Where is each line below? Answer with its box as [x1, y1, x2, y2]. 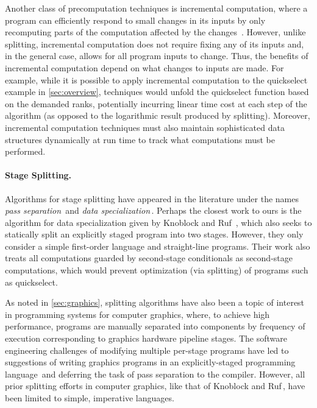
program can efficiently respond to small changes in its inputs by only [5, 13, 266, 26]
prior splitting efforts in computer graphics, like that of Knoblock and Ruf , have [5, 379, 305, 392]
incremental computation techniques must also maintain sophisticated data [5, 121, 285, 133]
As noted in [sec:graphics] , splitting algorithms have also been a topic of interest [5, 296, 305, 309]
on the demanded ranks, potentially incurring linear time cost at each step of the [5, 97, 307, 110]
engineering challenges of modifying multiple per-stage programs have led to [5, 343, 289, 356]
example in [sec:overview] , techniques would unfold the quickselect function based [5, 85, 309, 98]
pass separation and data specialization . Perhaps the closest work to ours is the [5, 204, 302, 217]
